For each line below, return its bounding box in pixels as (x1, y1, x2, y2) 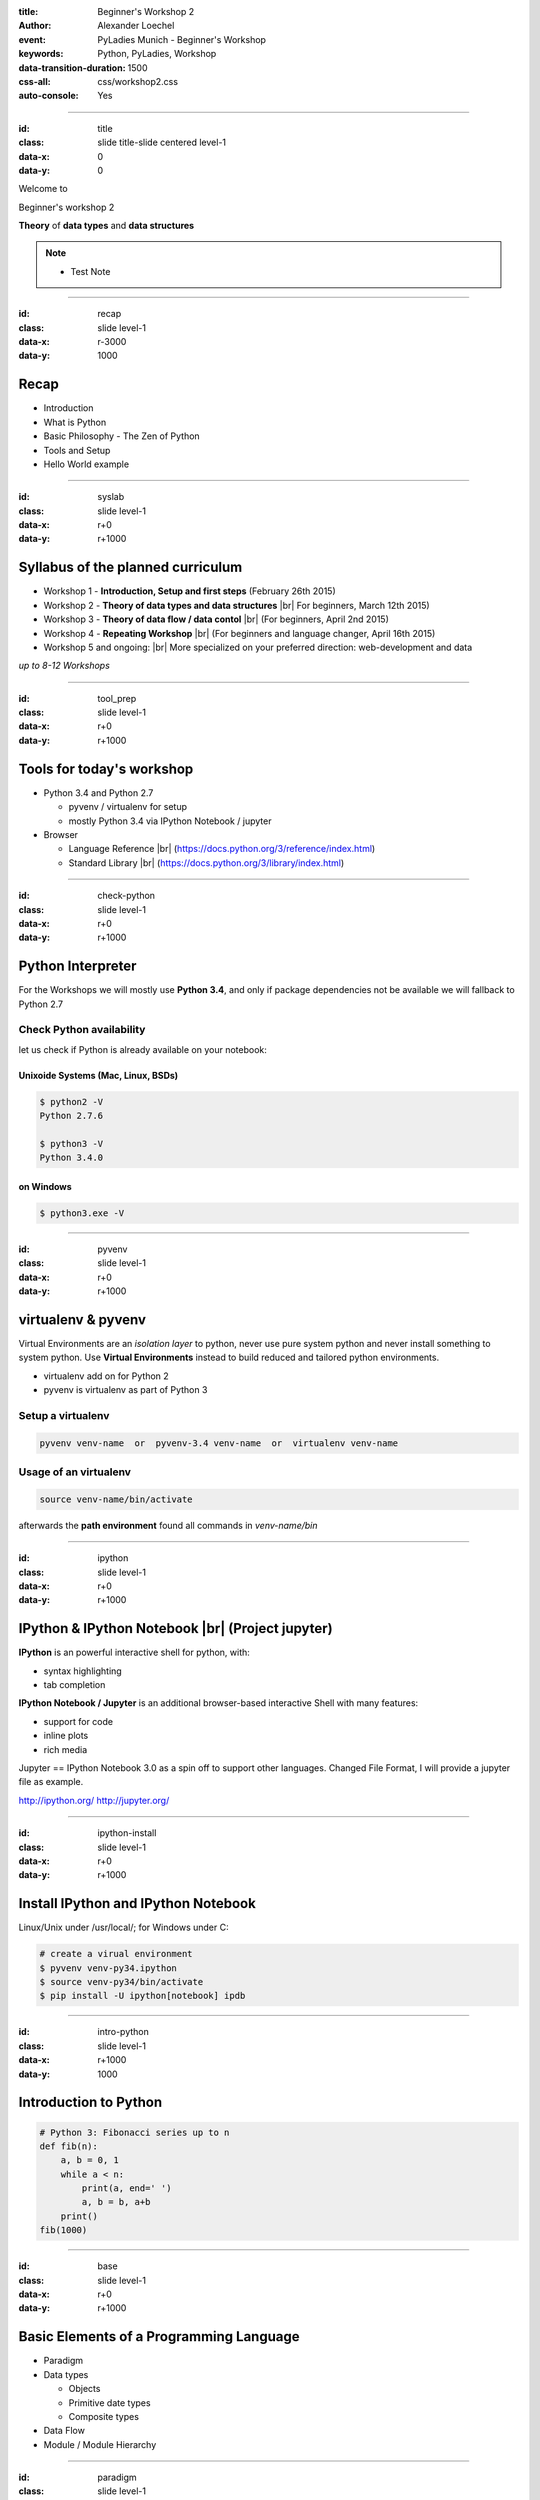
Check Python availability (18, 1023, 146, 1037)
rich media (43, 1743, 88, 1755)
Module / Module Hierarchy (43, 2438, 157, 2450)
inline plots (43, 1730, 89, 1742)
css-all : (18, 75, 51, 87)
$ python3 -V (39, 1138, 104, 1149)
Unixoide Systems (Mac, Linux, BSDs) (18, 1069, 179, 1081)
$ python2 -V (39, 1096, 104, 1107)
